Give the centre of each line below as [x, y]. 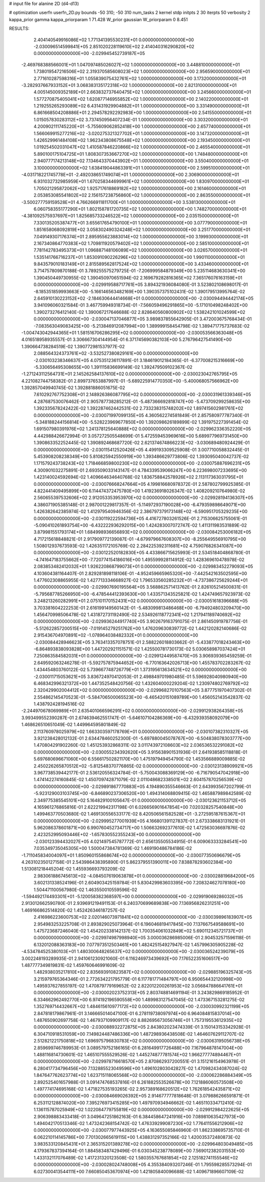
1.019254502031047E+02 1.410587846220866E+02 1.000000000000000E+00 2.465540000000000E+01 [142, 147]
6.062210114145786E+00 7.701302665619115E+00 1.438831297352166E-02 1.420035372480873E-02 [137, 1137]
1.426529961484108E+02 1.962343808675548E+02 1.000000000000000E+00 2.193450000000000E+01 [142, 141]
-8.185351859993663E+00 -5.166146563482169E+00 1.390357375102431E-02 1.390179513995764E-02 [139, 291]
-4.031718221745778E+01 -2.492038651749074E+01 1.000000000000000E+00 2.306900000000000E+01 [130, 174]
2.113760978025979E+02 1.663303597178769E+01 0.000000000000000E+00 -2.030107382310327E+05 [141, 732]
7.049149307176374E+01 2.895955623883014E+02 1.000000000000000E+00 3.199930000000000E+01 [141, 236]
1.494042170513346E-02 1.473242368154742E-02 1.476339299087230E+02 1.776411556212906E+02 [138, 1123]
